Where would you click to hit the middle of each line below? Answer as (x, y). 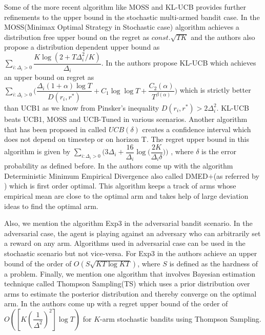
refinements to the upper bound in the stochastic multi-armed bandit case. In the (132, 17)
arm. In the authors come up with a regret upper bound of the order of (116, 303)
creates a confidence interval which (197, 129)
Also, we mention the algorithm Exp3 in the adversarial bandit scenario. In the (128, 223)
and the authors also (223, 37)
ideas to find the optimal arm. (51, 206)
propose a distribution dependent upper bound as (82, 47)
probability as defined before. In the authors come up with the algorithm (119, 166)
